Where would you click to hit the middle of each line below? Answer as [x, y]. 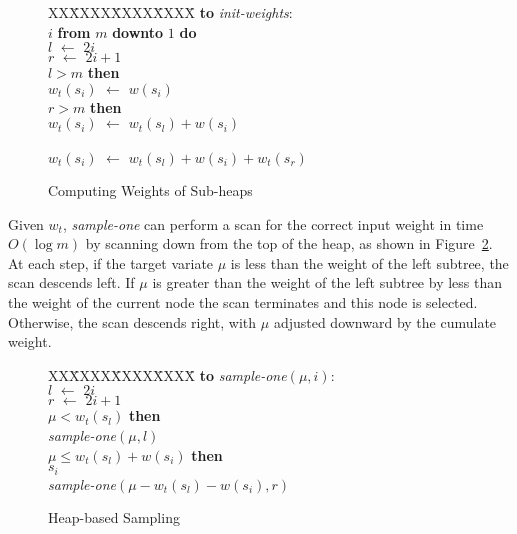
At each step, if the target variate [111, 262]
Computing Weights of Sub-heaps [150, 189]
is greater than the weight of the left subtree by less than [327, 282]
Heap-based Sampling [114, 517]
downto [138, 31]
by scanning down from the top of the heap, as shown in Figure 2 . [289, 243]
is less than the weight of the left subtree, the [369, 262]
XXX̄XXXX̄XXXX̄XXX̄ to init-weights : [170, 12]
